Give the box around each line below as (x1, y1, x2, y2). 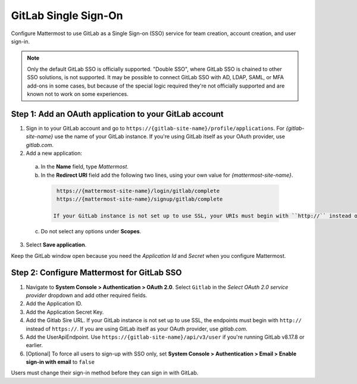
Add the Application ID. (26, 300, 83, 307)
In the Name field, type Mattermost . (40, 163, 129, 170)
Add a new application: (26, 149, 83, 157)
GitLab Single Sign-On (11, 9, 123, 22)
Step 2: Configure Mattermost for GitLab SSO (11, 268, 182, 278)
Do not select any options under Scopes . (40, 227, 142, 235)
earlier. (26, 342, 43, 349)
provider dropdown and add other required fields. (26, 292, 148, 299)
